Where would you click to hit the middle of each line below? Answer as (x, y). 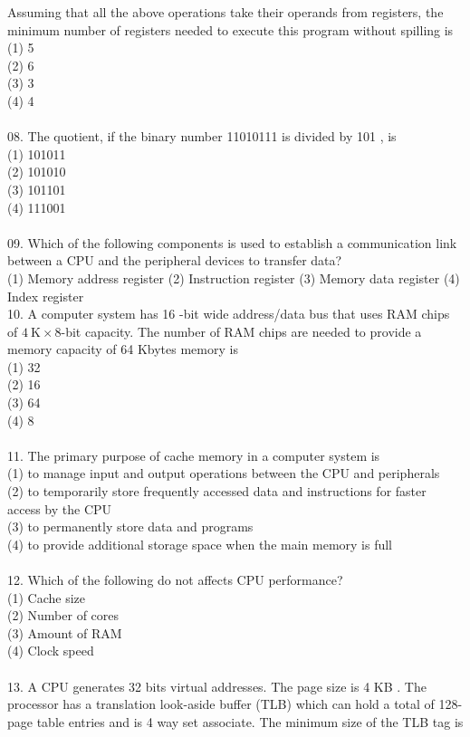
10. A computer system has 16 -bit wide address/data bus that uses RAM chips (229, 314)
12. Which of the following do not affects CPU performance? (175, 579)
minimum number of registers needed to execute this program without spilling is (230, 29)
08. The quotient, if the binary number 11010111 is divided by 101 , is (202, 136)
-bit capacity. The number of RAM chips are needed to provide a (241, 331)
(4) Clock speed (51, 651)
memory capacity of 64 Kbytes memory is (123, 349)
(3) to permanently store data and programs (130, 526)
